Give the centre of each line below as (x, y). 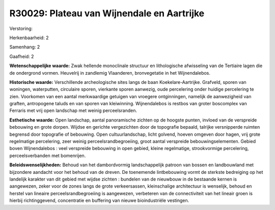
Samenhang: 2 (25, 47)
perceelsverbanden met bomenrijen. (48, 156)
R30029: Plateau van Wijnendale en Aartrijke (107, 13)
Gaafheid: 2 (22, 56)
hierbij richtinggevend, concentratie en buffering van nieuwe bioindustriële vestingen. (99, 200)
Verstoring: (21, 28)
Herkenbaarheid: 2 (29, 38)
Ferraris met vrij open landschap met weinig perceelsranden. (73, 111)
